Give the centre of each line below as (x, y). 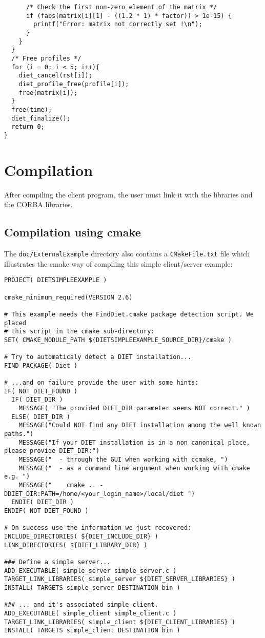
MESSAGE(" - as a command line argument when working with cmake (134, 468)
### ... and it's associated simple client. (81, 605)
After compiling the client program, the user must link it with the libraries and (128, 194)
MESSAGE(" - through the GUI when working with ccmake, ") (123, 460)
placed (15, 323)
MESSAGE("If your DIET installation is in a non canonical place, (134, 442)
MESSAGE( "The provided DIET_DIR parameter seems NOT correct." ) (134, 408)
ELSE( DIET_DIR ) (41, 417)
